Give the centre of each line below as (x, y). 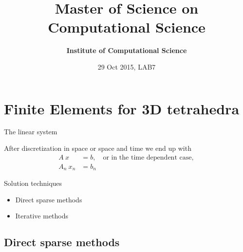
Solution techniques (33, 183)
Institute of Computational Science (127, 50)
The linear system (31, 132)
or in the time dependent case (147, 157)
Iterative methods (42, 216)
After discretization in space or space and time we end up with (98, 148)
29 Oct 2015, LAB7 (127, 66)
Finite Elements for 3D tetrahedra (122, 108)
